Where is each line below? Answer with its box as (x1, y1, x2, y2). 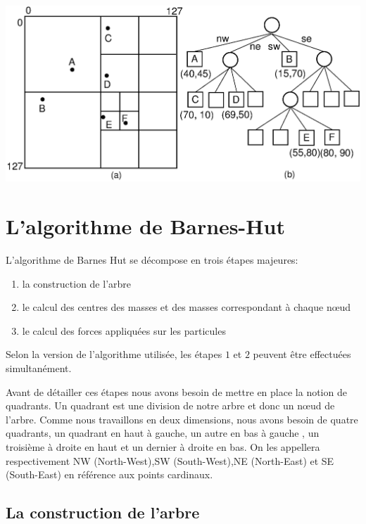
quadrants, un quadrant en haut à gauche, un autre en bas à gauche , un (6, 426, 320, 440)
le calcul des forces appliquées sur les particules (22, 323, 226, 338)
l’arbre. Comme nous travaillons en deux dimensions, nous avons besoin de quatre (6, 411, 358, 426)
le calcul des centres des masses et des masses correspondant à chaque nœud (22, 300, 351, 314)
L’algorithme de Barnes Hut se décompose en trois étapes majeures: (6, 252, 298, 267)
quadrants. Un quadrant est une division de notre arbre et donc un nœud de (6, 398, 335, 413)
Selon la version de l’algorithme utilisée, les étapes (6, 347, 222, 362)
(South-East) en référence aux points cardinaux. (6, 467, 213, 482)
